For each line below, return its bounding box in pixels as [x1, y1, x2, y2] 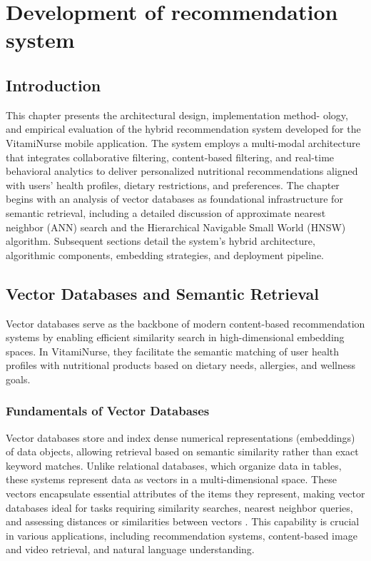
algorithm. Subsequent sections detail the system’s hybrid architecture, [6, 233, 315, 248]
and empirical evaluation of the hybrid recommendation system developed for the [6, 121, 361, 136]
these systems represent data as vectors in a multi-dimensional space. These [6, 472, 337, 487]
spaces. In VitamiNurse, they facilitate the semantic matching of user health [6, 343, 340, 358]
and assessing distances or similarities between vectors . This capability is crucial [6, 514, 360, 529]
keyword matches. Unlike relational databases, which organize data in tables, [6, 458, 342, 472]
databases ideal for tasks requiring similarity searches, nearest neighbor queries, [6, 500, 353, 515]
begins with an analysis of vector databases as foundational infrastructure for [6, 191, 343, 206]
